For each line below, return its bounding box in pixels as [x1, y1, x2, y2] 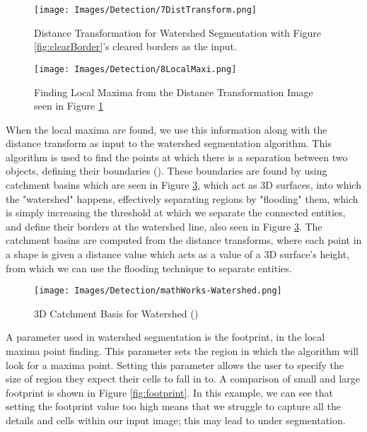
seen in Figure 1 [34, 98, 103, 113]
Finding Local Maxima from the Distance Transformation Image [34, 84, 313, 99]
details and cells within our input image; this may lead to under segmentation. [6, 413, 346, 428]
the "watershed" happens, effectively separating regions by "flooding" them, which [6, 191, 359, 206]
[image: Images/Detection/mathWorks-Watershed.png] [34, 286, 282, 296]
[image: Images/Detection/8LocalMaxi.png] [34, 64, 237, 74]
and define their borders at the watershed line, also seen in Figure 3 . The [6, 218, 322, 233]
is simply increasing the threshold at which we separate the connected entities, [6, 205, 346, 220]
